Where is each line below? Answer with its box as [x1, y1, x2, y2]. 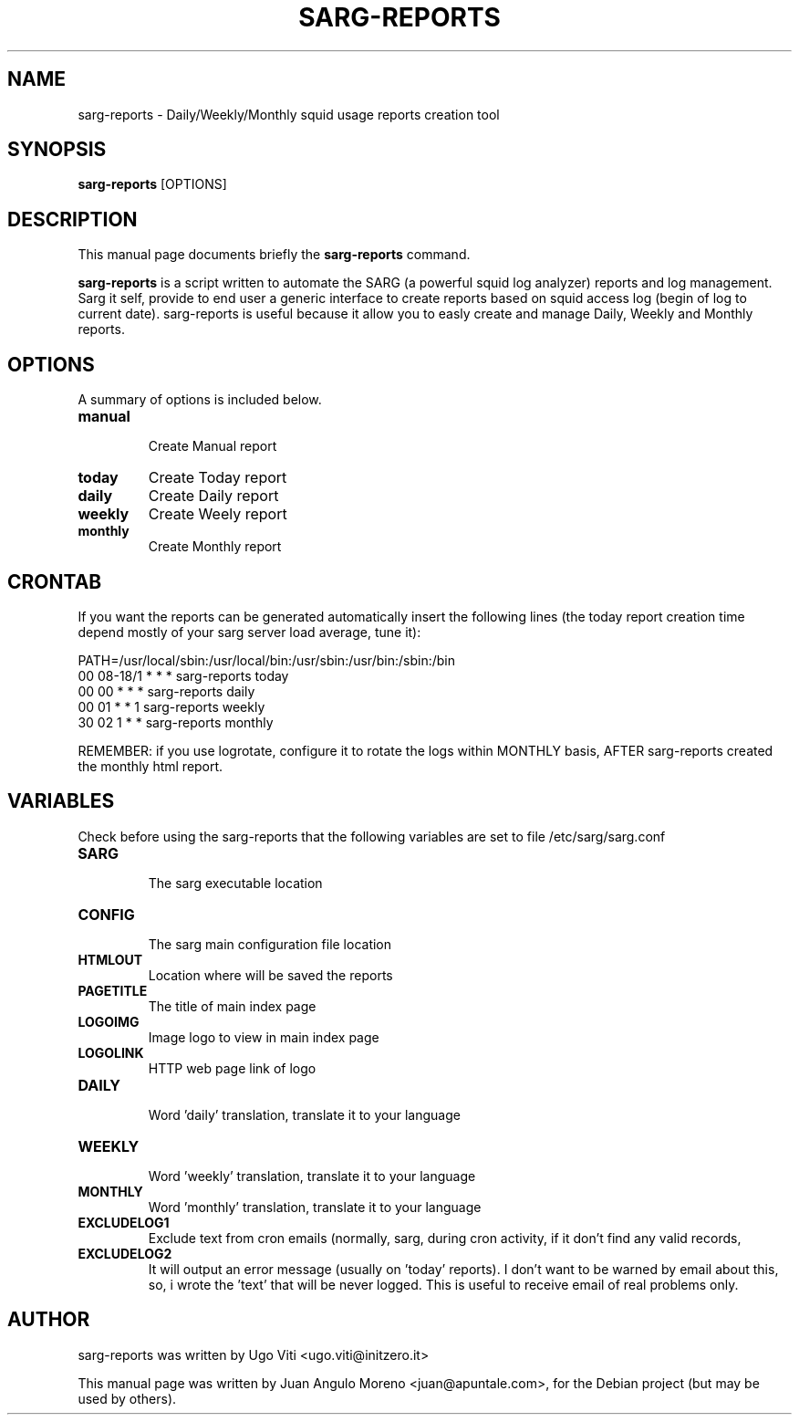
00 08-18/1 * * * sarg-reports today [78, 667, 289, 684]
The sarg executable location [148, 874, 323, 891]
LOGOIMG [78, 1013, 140, 1030]
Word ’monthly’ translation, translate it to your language [148, 1198, 482, 1215]
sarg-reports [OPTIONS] [78, 176, 227, 193]
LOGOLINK [78, 1044, 144, 1061]
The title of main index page [148, 998, 316, 1014]
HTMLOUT [78, 951, 143, 967]
